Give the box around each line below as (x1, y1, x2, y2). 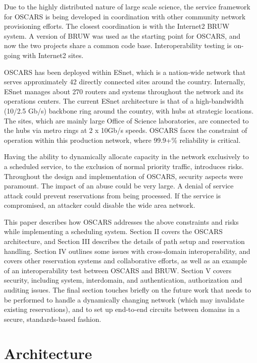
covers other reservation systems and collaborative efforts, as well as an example (4, 255, 247, 266)
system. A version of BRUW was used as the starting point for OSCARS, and (4, 30, 241, 41)
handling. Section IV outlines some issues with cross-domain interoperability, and (4, 245, 251, 256)
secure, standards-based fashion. (4, 313, 102, 324)
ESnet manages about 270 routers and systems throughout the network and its (4, 86, 244, 96)
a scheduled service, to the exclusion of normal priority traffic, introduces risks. (4, 161, 244, 171)
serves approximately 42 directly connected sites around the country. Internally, (4, 76, 246, 87)
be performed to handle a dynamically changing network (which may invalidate (4, 294, 245, 304)
